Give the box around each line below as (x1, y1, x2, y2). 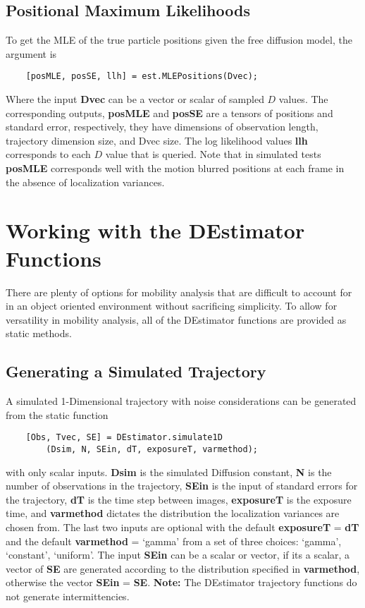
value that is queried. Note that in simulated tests (105, 147, 321, 162)
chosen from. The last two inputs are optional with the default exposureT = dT (6, 519, 359, 534)
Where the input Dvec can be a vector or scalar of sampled (6, 92, 264, 107)
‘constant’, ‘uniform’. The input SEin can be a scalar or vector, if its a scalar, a (6, 547, 350, 562)
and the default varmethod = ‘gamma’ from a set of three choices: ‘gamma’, (6, 533, 342, 548)
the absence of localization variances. (6, 174, 165, 189)
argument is (6, 46, 57, 61)
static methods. (6, 326, 72, 341)
